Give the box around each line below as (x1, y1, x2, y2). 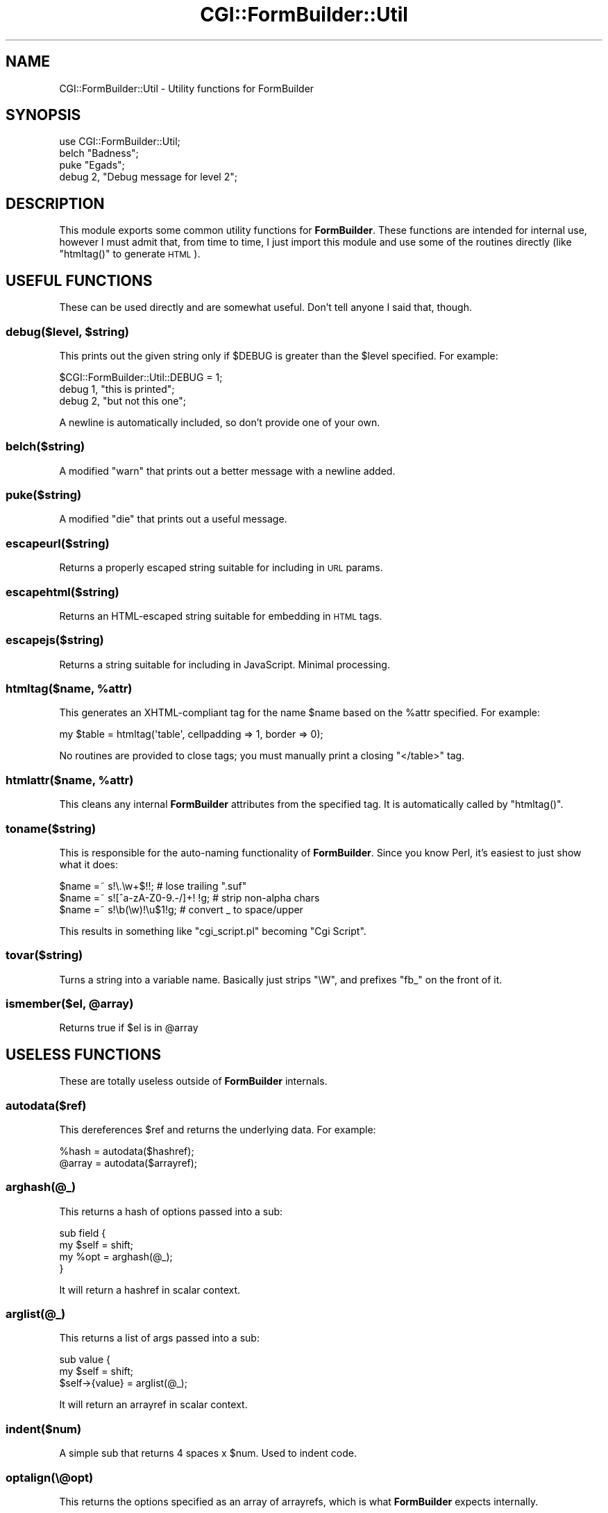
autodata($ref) (6, 1098, 87, 1113)
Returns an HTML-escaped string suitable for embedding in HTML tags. (59, 609, 382, 622)
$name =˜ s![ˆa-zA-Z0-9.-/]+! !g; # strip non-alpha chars (59, 891, 320, 904)
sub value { (59, 1353, 110, 1366)
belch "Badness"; (59, 147, 139, 160)
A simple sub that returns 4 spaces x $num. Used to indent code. (59, 1447, 357, 1460)
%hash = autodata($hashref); (59, 1144, 194, 1157)
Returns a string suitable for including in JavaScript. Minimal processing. (59, 658, 390, 670)
